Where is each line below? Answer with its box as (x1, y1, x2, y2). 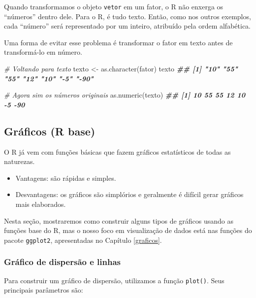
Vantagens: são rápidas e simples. (15, 172, 116, 183)
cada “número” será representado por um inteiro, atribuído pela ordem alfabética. (4, 21, 251, 31)
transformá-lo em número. (4, 47, 82, 57)
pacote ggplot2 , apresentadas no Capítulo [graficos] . (4, 234, 162, 245)
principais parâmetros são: (4, 285, 83, 295)
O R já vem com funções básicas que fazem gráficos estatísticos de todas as (4, 146, 231, 157)
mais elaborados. (15, 199, 66, 209)
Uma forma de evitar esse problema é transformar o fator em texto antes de (4, 37, 233, 47)
